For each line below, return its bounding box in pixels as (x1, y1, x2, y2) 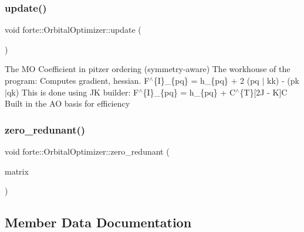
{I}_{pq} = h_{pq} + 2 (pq (153, 74, 259, 86)
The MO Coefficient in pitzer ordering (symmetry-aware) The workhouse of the (5, 63, 291, 75)
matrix (5, 165, 29, 177)
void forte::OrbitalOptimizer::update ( (5, 23, 141, 36)
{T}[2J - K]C (239, 86, 288, 98)
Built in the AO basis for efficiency (5, 97, 130, 110)
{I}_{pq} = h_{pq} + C (143, 86, 236, 98)
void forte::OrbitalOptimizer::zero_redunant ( (5, 145, 170, 157)
